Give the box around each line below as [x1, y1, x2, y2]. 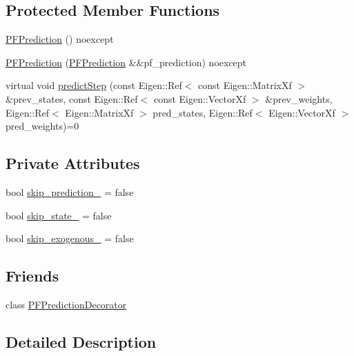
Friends [6, 265, 59, 286]
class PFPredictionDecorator [6, 297, 127, 311]
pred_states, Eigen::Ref [153, 105, 253, 119]
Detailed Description [6, 330, 157, 352]
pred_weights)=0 [6, 119, 79, 133]
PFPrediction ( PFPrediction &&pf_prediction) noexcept [6, 55, 247, 69]
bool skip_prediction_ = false [6, 184, 134, 199]
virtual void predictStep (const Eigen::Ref [6, 78, 182, 92]
